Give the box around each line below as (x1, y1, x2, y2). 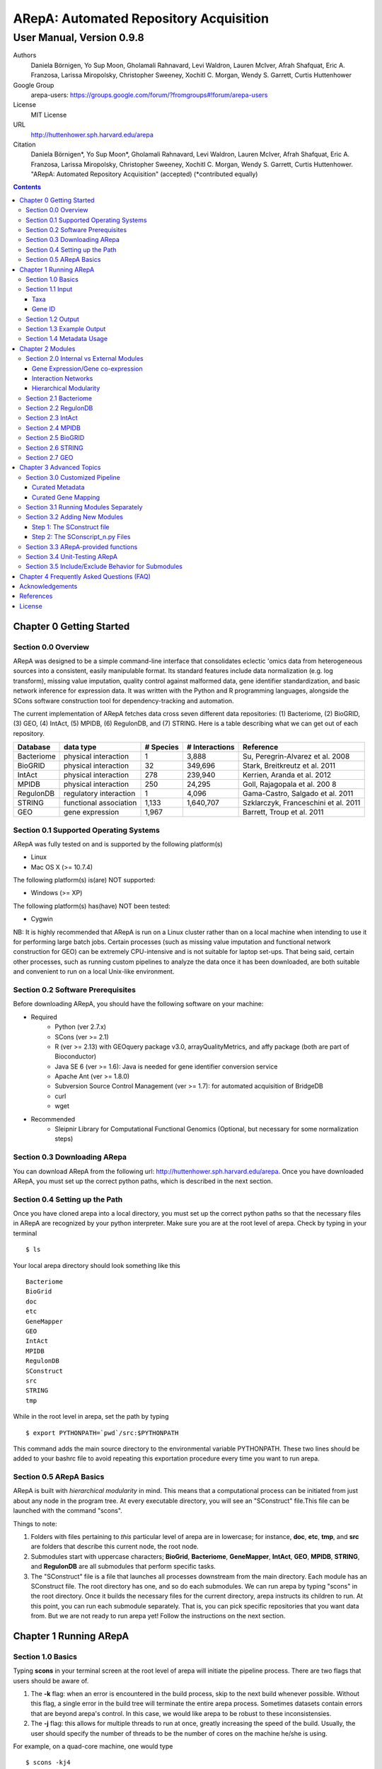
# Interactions (186, 742, 235, 752)
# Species (144, 742, 180, 752)
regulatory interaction (64, 789, 136, 799)
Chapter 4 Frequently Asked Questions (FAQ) (19, 572, 151, 580)
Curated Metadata (32, 483, 85, 492)
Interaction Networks (32, 374, 93, 382)
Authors (13, 51, 37, 59)
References (19, 592, 53, 601)
